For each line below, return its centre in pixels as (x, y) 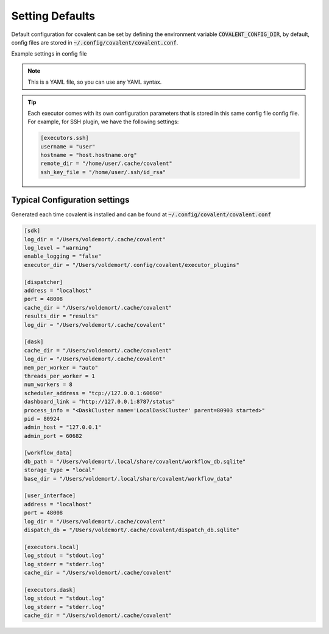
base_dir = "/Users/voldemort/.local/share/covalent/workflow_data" (129, 479)
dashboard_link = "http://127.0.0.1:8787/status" (100, 402)
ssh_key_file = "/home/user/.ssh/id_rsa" (103, 172)
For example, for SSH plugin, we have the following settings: (103, 122)
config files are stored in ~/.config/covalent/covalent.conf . (95, 42)
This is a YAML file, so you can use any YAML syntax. (95, 82)
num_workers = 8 (48, 384)
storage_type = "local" (60, 470)
